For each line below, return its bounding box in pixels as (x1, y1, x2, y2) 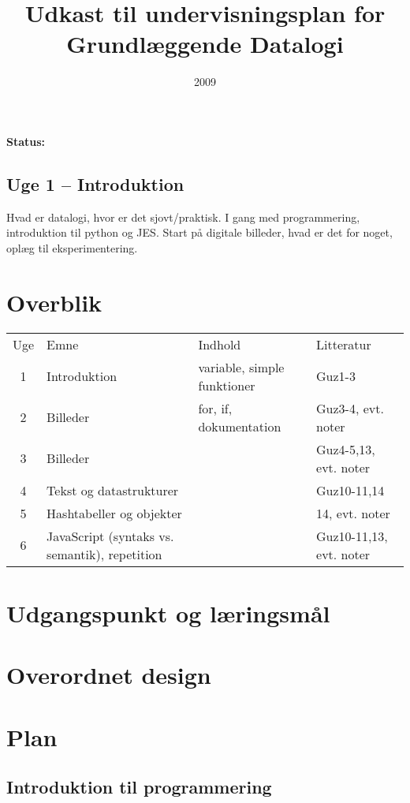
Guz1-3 (316, 367, 356, 386)
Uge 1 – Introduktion (6, 171, 184, 196)
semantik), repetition (47, 544, 162, 563)
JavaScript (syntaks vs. (47, 526, 174, 545)
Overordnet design (6, 659, 211, 691)
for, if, (198, 398, 233, 417)
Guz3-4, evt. (316, 398, 384, 417)
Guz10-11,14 (316, 480, 385, 499)
